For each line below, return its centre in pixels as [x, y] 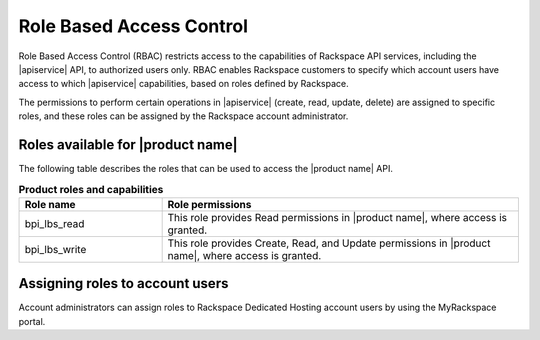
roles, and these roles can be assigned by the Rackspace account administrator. [183, 116]
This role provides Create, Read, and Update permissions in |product [329, 243]
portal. [32, 321]
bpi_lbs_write [55, 249]
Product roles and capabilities [91, 189]
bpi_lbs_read [54, 223]
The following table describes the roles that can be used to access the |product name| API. [206, 169]
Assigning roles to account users [123, 283]
